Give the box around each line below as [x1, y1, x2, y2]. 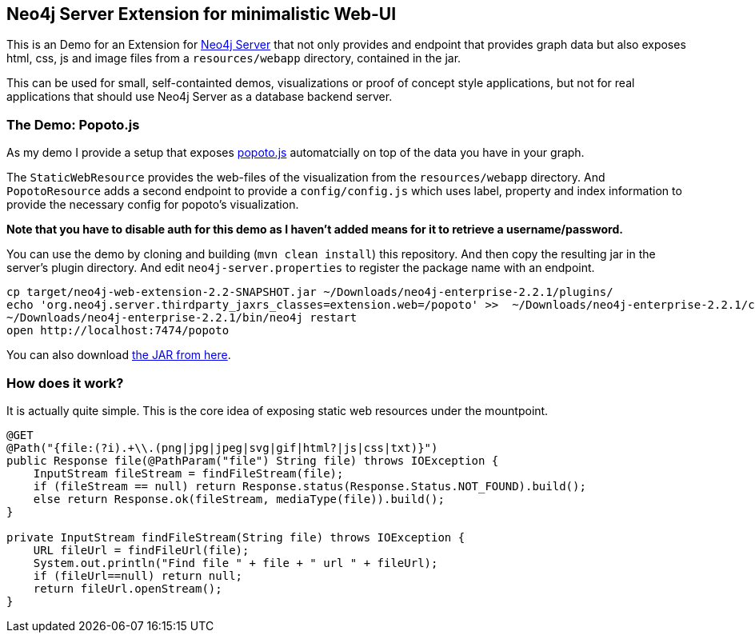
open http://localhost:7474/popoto [6, 324, 230, 337]
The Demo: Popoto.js [6, 116, 140, 133]
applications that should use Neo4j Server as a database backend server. [6, 90, 393, 104]
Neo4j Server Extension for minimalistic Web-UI [6, 4, 397, 24]
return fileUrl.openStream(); [33, 581, 222, 595]
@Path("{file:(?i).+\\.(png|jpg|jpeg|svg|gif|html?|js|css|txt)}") [6, 441, 438, 454]
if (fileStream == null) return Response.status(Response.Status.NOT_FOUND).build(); [33, 479, 586, 493]
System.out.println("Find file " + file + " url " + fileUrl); [33, 556, 438, 569]
